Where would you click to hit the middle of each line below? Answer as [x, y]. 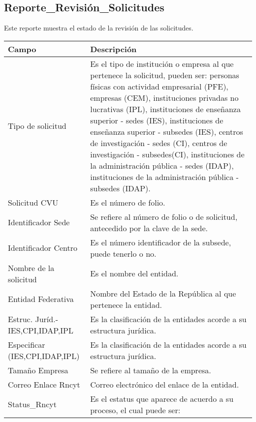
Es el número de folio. [128, 202]
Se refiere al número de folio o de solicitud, [164, 216]
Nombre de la [31, 268]
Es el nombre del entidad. [134, 273]
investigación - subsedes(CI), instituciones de [167, 154]
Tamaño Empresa [38, 370]
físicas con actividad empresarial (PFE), [159, 86]
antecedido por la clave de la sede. [149, 228]
